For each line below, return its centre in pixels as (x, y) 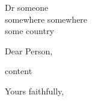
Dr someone (27, 7)
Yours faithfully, (35, 91)
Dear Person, (29, 51)
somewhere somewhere (46, 19)
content (19, 71)
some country (29, 31)
